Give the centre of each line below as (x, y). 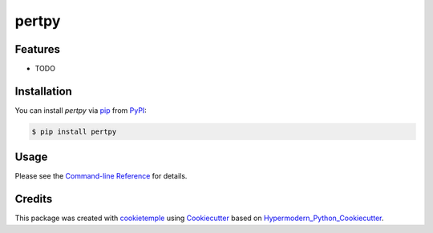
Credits (34, 199)
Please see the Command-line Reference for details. (101, 176)
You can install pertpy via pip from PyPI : (81, 110)
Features (37, 49)
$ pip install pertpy (74, 131)
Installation (43, 91)
